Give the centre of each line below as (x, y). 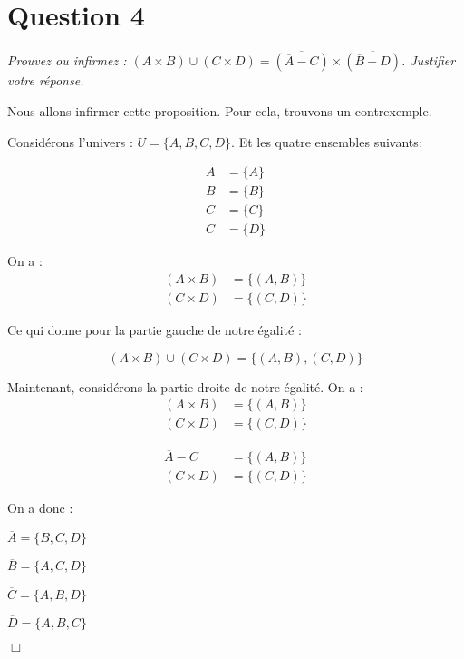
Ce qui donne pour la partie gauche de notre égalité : (155, 329)
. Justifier (429, 60)
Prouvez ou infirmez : (67, 60)
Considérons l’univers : (70, 141)
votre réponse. (46, 80)
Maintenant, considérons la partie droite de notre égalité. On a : (185, 386)
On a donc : (40, 508)
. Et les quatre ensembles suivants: (327, 141)
